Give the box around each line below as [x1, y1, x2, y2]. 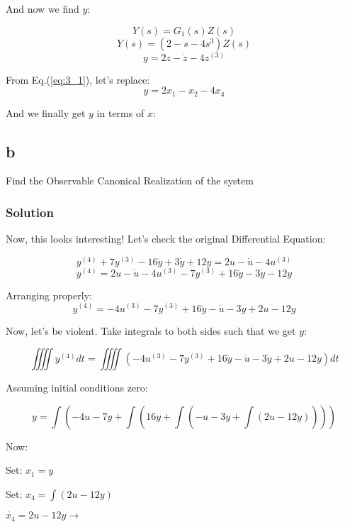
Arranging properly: [6, 287, 92, 302]
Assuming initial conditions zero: [6, 380, 148, 395]
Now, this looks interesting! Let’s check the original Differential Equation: [6, 231, 326, 246]
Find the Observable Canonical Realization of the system [6, 173, 254, 188]
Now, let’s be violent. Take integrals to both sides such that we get [6, 323, 296, 338]
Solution [6, 203, 54, 221]
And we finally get [6, 105, 86, 120]
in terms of [96, 105, 145, 120]
